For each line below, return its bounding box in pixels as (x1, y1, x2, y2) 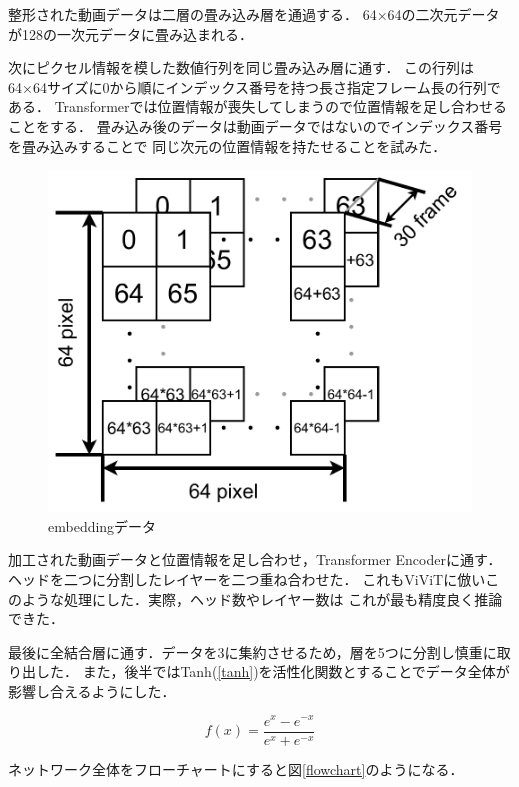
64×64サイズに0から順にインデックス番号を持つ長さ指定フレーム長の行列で (8, 76, 501, 97)
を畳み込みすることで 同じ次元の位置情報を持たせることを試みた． (8, 135, 447, 156)
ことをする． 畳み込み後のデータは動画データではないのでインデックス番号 (8, 115, 503, 136)
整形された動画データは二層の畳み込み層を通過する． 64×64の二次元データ (8, 4, 500, 24)
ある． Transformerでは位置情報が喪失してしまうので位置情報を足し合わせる (8, 96, 508, 117)
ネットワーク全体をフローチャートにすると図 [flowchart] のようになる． (8, 758, 464, 779)
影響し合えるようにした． (8, 680, 176, 701)
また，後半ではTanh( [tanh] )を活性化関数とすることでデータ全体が (82, 661, 510, 682)
